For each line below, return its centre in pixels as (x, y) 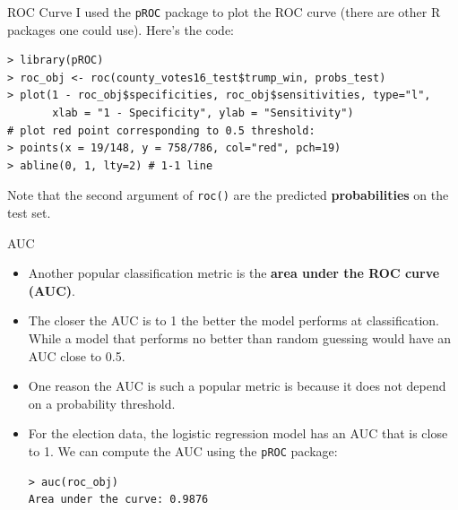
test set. (29, 213)
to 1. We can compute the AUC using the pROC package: (183, 451)
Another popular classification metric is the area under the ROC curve (234, 273)
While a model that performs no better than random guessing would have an (240, 338)
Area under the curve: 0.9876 (118, 500)
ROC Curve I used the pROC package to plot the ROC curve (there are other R (224, 12)
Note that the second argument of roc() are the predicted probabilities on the (228, 195)
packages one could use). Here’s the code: (121, 29)
